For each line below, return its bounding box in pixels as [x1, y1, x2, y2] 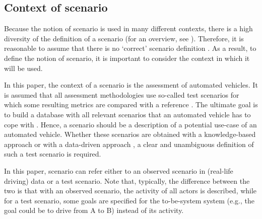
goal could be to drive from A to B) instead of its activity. [4, 205, 184, 215]
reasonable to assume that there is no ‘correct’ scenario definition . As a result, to [4, 43, 256, 53]
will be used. [4, 62, 43, 73]
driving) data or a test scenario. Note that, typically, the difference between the [4, 175, 250, 186]
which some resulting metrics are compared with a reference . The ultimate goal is [4, 99, 258, 110]
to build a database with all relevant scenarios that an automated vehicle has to [4, 109, 251, 119]
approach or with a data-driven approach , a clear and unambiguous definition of [4, 138, 254, 149]
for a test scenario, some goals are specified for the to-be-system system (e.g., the [4, 195, 254, 205]
